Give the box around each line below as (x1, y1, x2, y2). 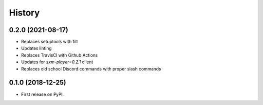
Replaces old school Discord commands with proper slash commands (21, 66, 161, 71)
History (9, 7, 40, 18)
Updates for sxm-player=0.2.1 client (21, 59, 94, 65)
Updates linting (21, 45, 52, 51)
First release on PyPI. (21, 91, 64, 97)
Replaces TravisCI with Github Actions (21, 52, 98, 58)
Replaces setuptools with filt (21, 39, 78, 45)
